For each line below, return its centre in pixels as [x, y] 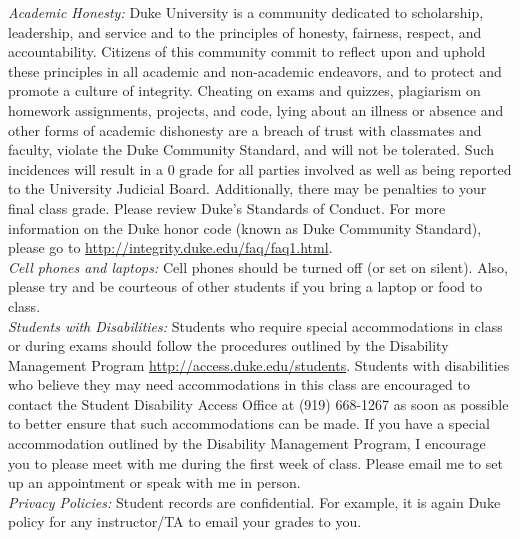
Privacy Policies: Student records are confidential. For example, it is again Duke [254, 501]
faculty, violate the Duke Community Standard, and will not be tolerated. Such [251, 149]
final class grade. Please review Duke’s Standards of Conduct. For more [227, 207]
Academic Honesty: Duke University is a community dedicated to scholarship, [246, 12]
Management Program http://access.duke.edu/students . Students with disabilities [259, 364]
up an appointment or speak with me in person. [154, 482]
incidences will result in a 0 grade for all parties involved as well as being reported [260, 168]
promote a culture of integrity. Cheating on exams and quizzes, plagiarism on [244, 90]
